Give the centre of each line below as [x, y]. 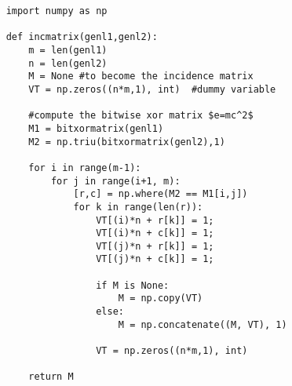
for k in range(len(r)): [138, 207]
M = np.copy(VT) [161, 299]
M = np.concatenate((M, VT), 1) [203, 324]
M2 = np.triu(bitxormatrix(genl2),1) [127, 142]
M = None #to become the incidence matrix [141, 76]
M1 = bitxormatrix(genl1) [96, 128]
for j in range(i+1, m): [115, 181]
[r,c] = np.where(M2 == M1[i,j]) [161, 194]
